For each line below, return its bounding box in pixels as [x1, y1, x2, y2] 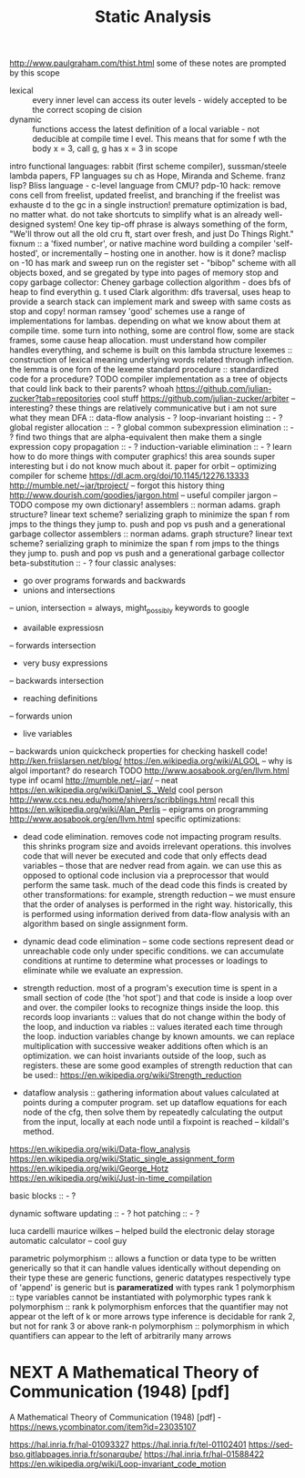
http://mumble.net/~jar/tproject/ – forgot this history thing [9, 480, 225, 491]
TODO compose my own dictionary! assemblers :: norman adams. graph [9, 499, 280, 511]
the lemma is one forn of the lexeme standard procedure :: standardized [9, 364, 280, 375]
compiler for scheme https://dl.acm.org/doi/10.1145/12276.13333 [9, 471, 249, 482]
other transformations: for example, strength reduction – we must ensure [22, 889, 296, 900]
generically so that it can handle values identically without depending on [9, 1262, 281, 1273]
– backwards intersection [9, 675, 105, 686]
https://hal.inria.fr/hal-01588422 [144, 1448, 265, 1459]
